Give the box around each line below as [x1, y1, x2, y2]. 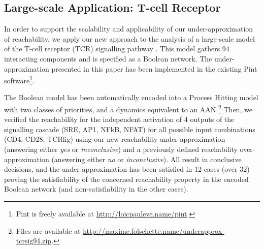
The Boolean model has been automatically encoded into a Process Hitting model [4, 92, 258, 103]
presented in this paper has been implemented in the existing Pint [51, 63, 257, 74]
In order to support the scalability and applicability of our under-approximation [4, 23, 253, 34]
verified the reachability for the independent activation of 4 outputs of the [4, 114, 235, 124]
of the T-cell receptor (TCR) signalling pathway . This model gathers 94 [4, 43, 229, 54]
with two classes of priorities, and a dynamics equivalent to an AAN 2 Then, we [4, 103, 252, 114]
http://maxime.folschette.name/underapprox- [83, 225, 224, 236]
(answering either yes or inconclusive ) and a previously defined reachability [4, 144, 238, 154]
